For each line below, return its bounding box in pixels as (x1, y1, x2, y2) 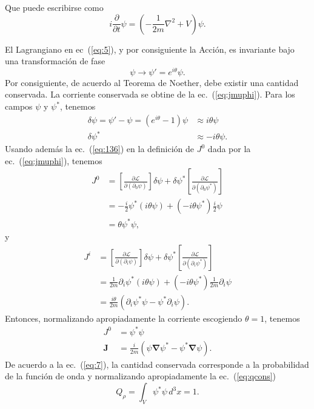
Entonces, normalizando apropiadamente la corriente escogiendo (5, 311, 242, 324)
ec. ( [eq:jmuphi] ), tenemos (5, 154, 102, 167)
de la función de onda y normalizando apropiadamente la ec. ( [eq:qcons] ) (5, 370, 276, 382)
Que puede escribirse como (5, 1, 104, 13)
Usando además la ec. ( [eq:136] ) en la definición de (5, 142, 195, 155)
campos (5, 100, 33, 113)
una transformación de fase (5, 55, 105, 67)
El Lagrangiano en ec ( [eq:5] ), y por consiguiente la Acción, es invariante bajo (5, 42, 295, 55)
